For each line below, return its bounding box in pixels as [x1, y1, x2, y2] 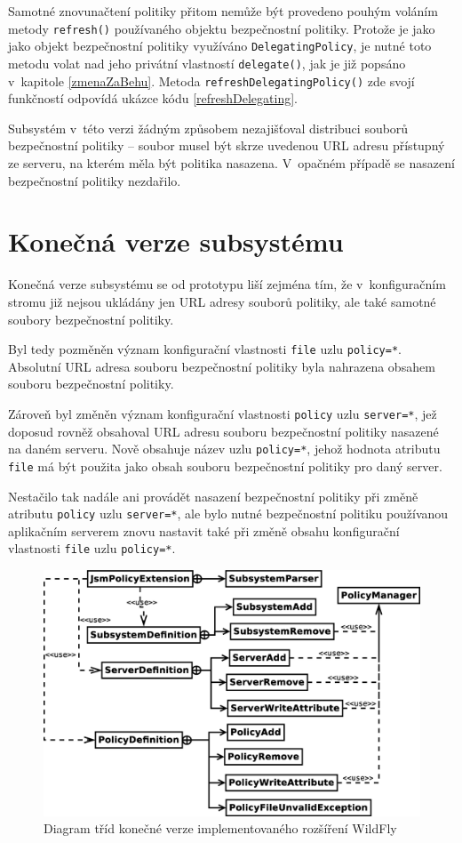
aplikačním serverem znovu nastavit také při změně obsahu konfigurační [8, 521, 400, 540]
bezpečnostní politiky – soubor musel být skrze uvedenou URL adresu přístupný [8, 136, 445, 155]
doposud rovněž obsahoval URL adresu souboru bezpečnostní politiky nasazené [8, 421, 439, 440]
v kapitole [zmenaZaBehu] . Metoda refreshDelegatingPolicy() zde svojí [8, 71, 415, 90]
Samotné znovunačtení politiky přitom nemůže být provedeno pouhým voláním [8, 2, 438, 20]
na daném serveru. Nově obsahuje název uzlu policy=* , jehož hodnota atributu [8, 439, 441, 458]
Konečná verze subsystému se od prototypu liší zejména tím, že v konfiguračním [8, 275, 446, 293]
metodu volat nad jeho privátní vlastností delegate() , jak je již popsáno [8, 53, 406, 72]
